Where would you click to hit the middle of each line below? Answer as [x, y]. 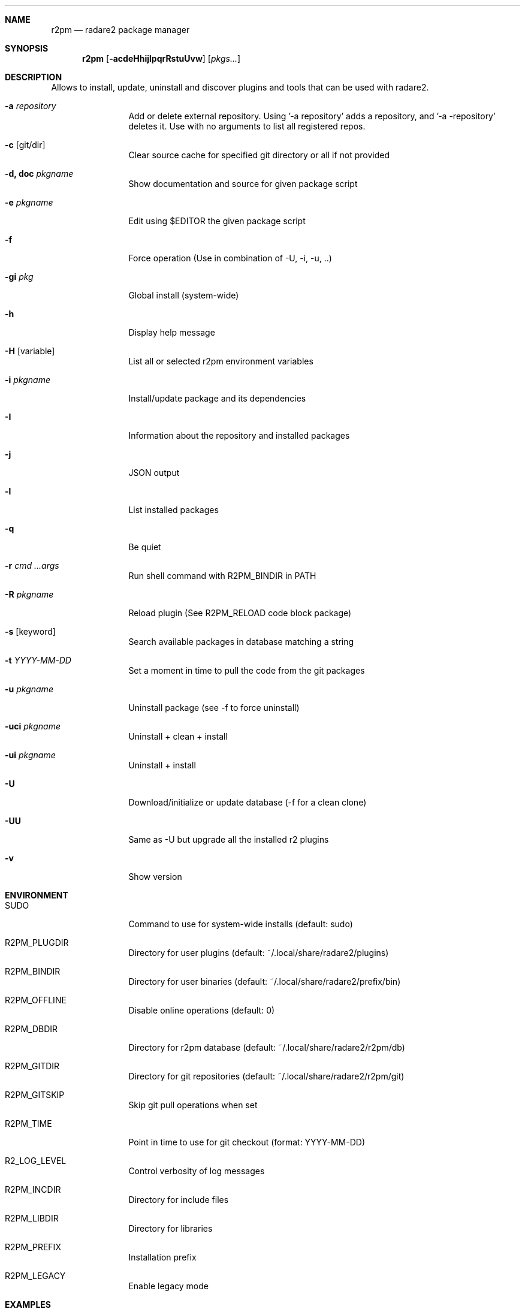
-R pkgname [29, 594]
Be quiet [145, 547]
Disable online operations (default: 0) [202, 1010]
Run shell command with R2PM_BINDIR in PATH [222, 576]
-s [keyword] [30, 631]
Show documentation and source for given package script [243, 184]
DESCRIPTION [34, 77]
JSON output [154, 473]
